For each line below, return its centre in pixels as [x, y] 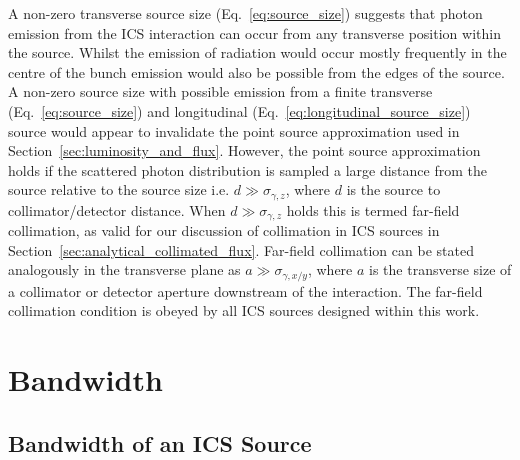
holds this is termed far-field [373, 209]
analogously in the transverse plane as [124, 269]
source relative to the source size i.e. [119, 189]
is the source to [393, 189]
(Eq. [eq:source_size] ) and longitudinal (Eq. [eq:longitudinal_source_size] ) [239, 110]
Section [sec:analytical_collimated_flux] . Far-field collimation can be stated [241, 249]
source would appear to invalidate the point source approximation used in [234, 130]
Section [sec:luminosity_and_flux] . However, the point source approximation [244, 150]
